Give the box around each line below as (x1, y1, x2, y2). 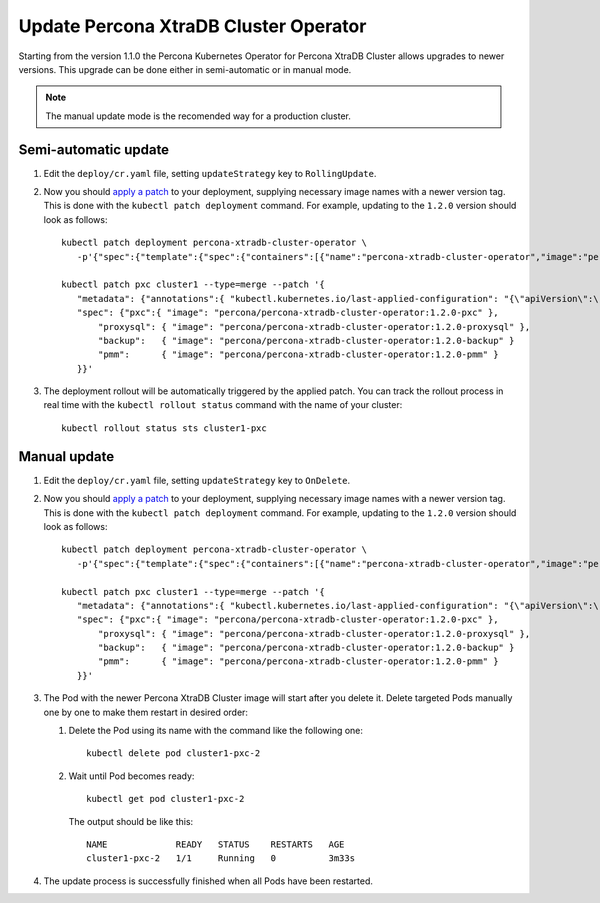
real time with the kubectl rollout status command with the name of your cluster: (43, 399, 403, 411)
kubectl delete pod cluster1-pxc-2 (86, 748, 261, 759)
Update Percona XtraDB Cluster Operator (18, 15, 367, 37)
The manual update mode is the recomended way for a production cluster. (45, 110, 352, 122)
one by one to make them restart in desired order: (43, 706, 249, 718)
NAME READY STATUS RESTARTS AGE (86, 838, 345, 850)
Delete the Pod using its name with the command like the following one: (68, 725, 364, 737)
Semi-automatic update (18, 141, 170, 158)
